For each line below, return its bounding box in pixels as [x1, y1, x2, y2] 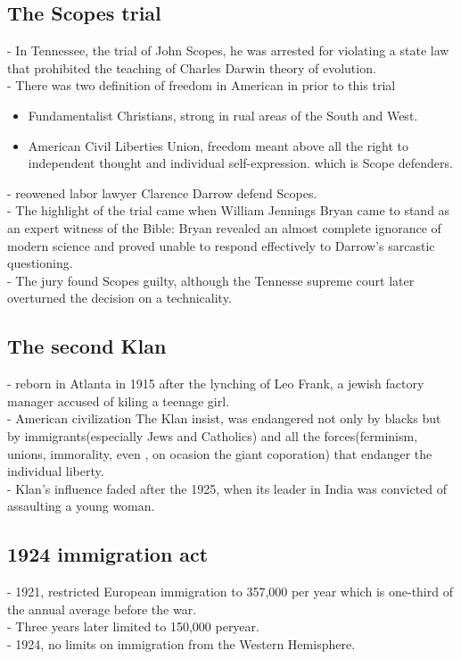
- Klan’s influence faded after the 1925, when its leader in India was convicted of [7, 479, 448, 497]
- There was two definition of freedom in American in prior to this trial [7, 76, 396, 95]
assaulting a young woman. [7, 496, 155, 515]
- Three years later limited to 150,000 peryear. [7, 617, 259, 636]
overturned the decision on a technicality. [7, 288, 232, 307]
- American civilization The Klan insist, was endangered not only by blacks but [7, 409, 441, 428]
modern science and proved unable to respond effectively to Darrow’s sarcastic [7, 236, 435, 254]
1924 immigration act [7, 540, 209, 568]
